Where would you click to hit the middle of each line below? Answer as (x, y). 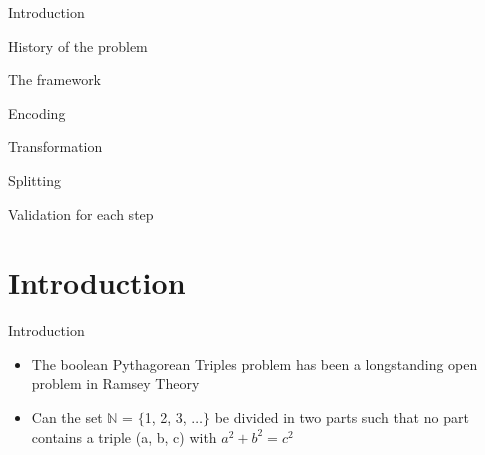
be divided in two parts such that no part (341, 417)
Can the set (67, 417)
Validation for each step (81, 213)
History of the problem (78, 45)
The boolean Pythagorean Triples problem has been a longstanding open (254, 363)
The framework (55, 79)
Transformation (55, 146)
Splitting (34, 179)
